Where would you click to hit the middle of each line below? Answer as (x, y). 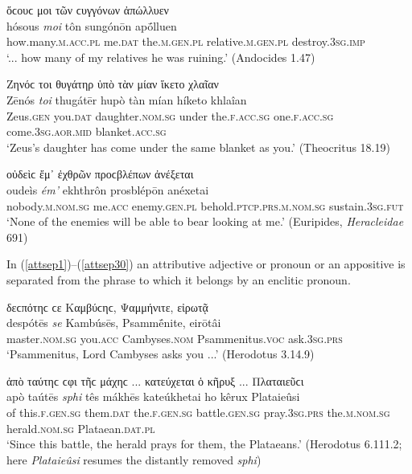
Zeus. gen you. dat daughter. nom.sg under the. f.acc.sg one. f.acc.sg (170, 115)
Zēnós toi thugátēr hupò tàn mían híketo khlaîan (127, 99)
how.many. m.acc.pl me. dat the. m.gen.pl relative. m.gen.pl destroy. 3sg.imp (186, 41)
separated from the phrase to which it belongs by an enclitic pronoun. (179, 279)
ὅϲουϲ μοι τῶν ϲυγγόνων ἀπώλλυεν (88, 10)
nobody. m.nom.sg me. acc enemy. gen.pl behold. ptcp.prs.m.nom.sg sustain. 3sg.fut (205, 205)
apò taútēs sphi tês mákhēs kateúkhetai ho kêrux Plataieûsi (153, 396)
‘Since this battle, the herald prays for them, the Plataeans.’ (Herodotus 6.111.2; (204, 444)
